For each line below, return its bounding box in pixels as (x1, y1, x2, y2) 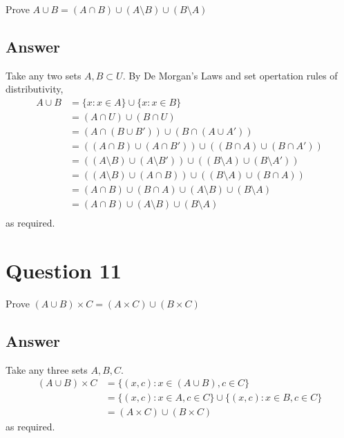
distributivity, (6, 82, 64, 96)
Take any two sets (6, 68, 82, 82)
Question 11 (6, 256, 122, 285)
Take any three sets (6, 362, 88, 377)
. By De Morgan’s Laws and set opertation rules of (122, 68, 338, 82)
